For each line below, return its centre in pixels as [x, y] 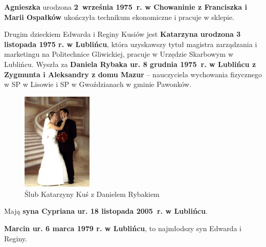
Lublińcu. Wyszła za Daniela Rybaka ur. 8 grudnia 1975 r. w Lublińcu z [130, 64]
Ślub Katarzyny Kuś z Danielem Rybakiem [92, 194]
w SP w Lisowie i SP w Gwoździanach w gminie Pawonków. [98, 84]
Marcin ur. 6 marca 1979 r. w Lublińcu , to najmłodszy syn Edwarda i [123, 228]
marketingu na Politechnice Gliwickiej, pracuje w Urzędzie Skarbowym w [119, 54]
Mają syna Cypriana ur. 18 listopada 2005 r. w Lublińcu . [106, 211]
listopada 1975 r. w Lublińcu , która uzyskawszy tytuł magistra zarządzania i [131, 44]
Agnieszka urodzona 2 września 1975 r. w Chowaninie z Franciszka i [126, 7]
